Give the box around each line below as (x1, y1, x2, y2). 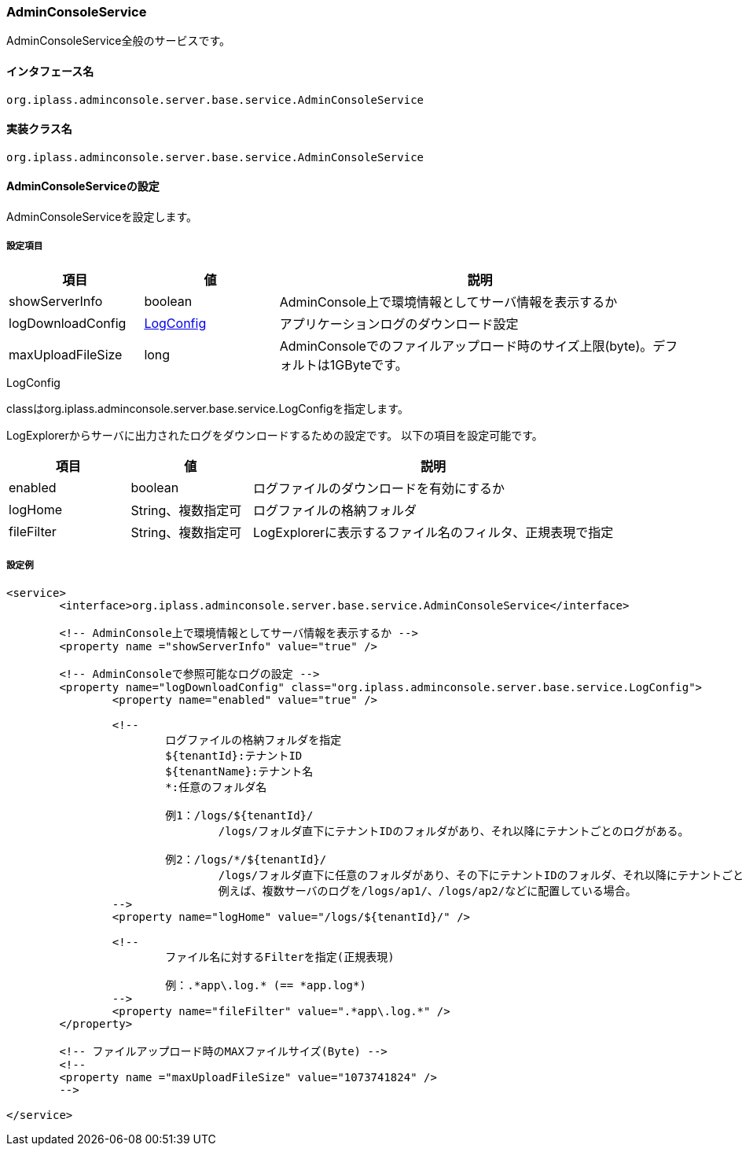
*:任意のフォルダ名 (165, 780, 267, 793)
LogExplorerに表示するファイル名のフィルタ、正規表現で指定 (252, 524, 614, 540)
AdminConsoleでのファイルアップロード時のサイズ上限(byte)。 (279, 337, 653, 354)
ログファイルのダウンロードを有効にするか (252, 480, 505, 496)
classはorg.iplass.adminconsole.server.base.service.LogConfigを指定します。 (6, 401, 409, 415)
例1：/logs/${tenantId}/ (165, 808, 314, 822)
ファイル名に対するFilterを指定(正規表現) (165, 950, 395, 963)
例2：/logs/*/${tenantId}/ (165, 852, 327, 866)
